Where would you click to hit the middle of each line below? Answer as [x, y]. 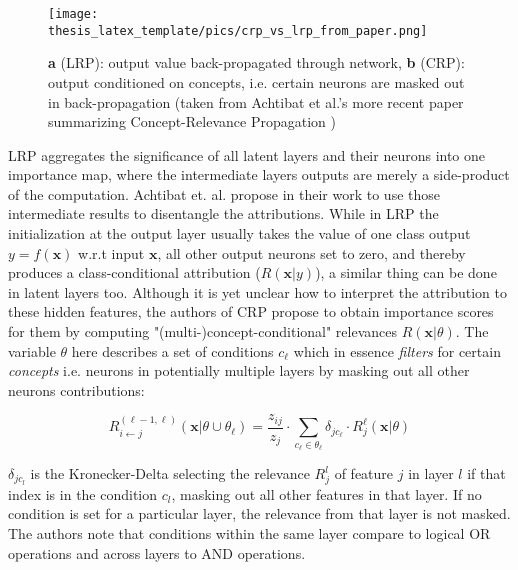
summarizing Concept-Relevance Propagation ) [192, 121]
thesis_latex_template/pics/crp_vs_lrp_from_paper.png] [238, 30]
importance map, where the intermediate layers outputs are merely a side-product [259, 174]
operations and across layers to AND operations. [157, 552]
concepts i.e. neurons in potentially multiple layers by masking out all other [239, 370]
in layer [431, 473]
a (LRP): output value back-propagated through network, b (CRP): [256, 62]
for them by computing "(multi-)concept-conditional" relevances [203, 331]
